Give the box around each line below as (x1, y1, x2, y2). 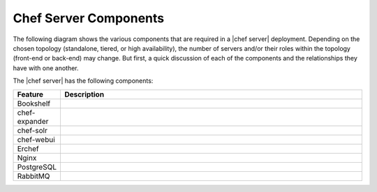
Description (64, 89, 105, 99)
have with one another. (13, 63, 80, 72)
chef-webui (17, 134, 55, 144)
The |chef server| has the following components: (13, 77, 154, 85)
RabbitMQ (17, 171, 50, 181)
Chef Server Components (13, 10, 164, 26)
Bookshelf (17, 98, 51, 108)
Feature (17, 89, 44, 99)
